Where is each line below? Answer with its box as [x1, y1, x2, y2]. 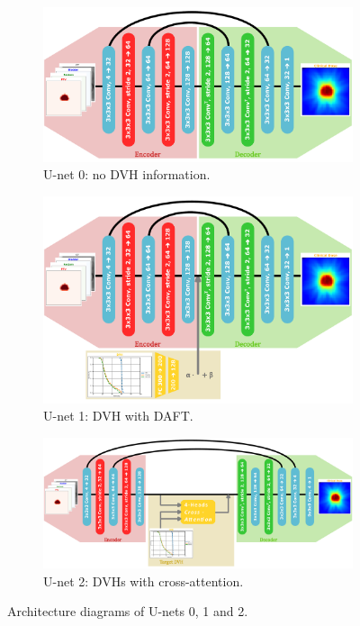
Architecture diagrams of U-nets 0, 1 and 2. [7, 602, 248, 621]
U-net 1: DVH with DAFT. [43, 406, 193, 425]
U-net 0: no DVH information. [43, 165, 211, 184]
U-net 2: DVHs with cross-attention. [43, 571, 244, 590]
